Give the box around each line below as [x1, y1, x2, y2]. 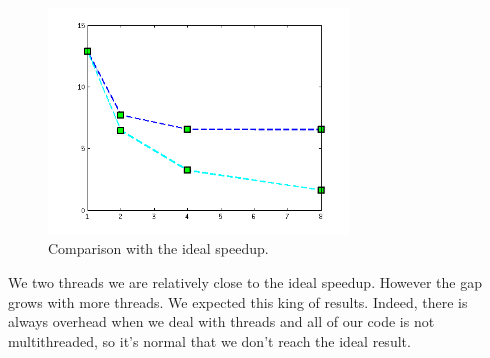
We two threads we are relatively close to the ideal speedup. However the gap [8, 271, 482, 292]
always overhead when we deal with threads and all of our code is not [8, 311, 435, 332]
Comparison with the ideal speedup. [48, 238, 269, 259]
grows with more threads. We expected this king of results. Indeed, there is [8, 291, 468, 312]
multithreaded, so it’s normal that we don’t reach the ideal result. [8, 330, 411, 351]
